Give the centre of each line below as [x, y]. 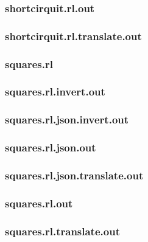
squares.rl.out [39, 203]
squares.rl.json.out [51, 147]
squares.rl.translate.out [62, 231]
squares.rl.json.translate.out [74, 175]
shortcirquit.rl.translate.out [73, 36]
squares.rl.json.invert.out [67, 119]
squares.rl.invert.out [55, 92]
